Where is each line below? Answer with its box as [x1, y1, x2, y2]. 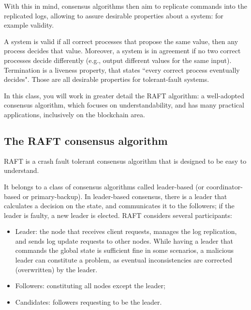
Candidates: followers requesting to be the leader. [15, 296, 162, 307]
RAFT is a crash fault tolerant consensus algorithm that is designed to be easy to [4, 155, 247, 166]
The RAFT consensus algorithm [4, 133, 168, 148]
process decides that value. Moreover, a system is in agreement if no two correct [4, 46, 241, 56]
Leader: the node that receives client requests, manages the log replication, [15, 226, 237, 236]
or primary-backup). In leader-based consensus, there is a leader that [22, 191, 227, 201]
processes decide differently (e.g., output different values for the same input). [4, 55, 232, 65]
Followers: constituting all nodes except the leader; [15, 280, 165, 291]
